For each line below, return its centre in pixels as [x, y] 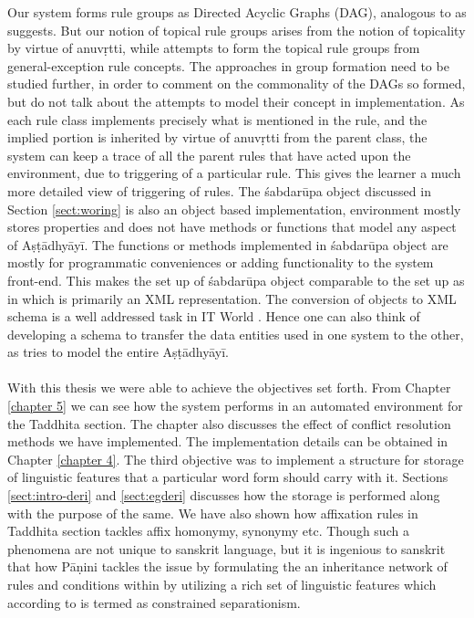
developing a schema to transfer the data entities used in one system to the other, [236, 334]
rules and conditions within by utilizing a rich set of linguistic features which [222, 584]
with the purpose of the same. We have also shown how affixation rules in [213, 513]
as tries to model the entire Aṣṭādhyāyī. [118, 352]
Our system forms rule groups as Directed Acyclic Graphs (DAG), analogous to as [237, 12]
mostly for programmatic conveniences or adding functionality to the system [221, 262]
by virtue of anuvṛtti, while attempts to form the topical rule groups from [214, 48]
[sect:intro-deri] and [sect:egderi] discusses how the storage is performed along [224, 495]
